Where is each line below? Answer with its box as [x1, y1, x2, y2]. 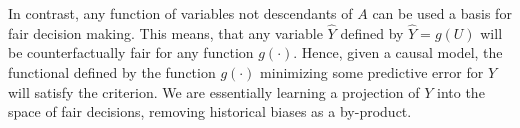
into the [437, 81, 485, 102]
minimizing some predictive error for [260, 62, 484, 82]
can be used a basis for [372, 3, 512, 23]
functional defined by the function [8, 62, 216, 82]
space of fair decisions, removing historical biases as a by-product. [8, 101, 412, 122]
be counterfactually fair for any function [8, 42, 254, 63]
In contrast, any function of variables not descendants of [8, 3, 353, 23]
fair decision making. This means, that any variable [8, 22, 323, 43]
